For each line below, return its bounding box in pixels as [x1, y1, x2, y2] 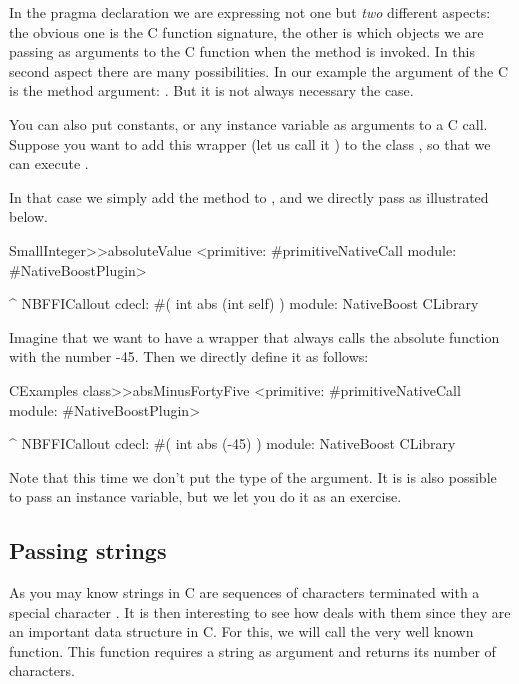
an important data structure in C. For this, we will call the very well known [9, 621, 474, 642]
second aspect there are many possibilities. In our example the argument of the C [9, 60, 509, 81]
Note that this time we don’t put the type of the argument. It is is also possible [9, 466, 497, 487]
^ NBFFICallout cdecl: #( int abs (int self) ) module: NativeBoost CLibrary [9, 293, 479, 314]
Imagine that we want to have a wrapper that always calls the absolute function [9, 326, 500, 347]
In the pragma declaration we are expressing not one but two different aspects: [9, 2, 491, 22]
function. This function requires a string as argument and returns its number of [9, 640, 496, 661]
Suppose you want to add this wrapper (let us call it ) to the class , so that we [9, 133, 491, 154]
